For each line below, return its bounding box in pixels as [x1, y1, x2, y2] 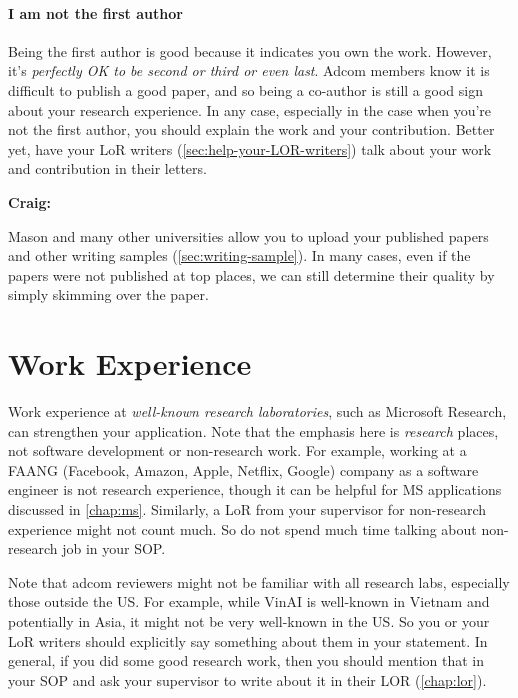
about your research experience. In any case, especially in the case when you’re [8, 99, 492, 120]
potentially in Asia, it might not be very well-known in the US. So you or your [8, 610, 490, 631]
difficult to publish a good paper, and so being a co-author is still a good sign [8, 79, 483, 100]
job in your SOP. [62, 538, 166, 559]
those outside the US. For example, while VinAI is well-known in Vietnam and [8, 591, 490, 612]
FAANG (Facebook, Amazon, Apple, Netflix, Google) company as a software [8, 459, 479, 480]
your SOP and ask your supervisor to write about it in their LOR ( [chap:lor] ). [8, 669, 487, 690]
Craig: [8, 191, 52, 212]
